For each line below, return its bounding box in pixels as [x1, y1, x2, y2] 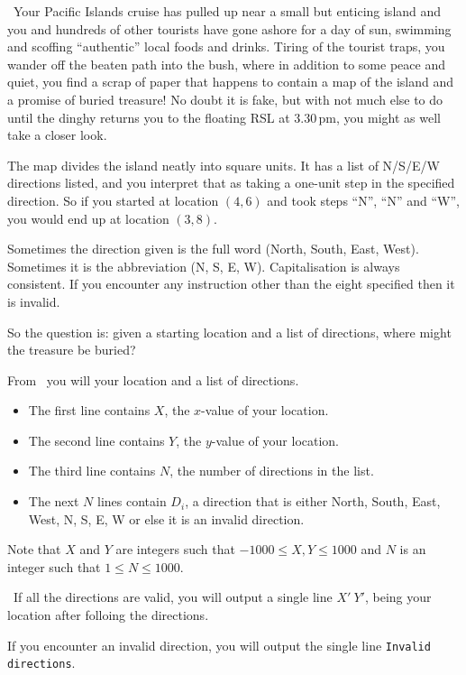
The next [28, 492, 79, 511]
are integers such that [115, 540, 235, 559]
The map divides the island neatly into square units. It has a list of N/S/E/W [7, 155, 440, 174]
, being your [364, 587, 432, 606]
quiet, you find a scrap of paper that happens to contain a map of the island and [7, 72, 454, 91]
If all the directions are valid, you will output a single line [13, 587, 333, 606]
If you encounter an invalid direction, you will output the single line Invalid [7, 635, 431, 654]
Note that [7, 540, 61, 559]
